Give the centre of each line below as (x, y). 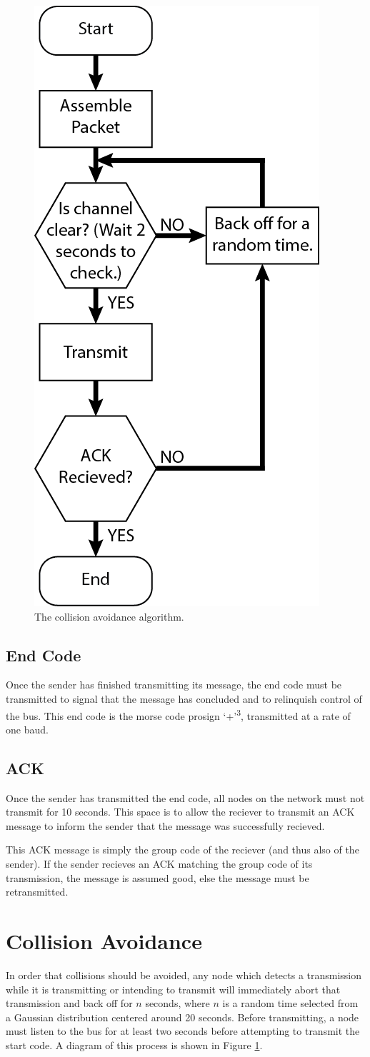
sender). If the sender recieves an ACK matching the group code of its (159, 863)
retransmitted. (37, 892)
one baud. (27, 729)
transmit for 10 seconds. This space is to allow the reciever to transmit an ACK (180, 812)
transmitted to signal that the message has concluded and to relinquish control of (184, 698)
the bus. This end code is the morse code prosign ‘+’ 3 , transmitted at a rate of (178, 714)
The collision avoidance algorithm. (109, 616)
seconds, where (177, 1003)
